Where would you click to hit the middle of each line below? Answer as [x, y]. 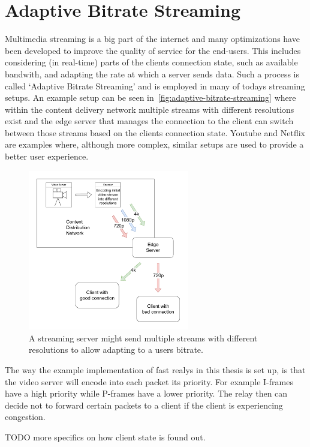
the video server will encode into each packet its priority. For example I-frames [149, 381]
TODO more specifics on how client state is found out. [105, 436]
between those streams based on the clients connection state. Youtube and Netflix [155, 132]
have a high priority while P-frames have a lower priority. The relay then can [146, 393]
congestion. [25, 417]
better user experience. [47, 156]
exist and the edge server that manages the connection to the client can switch [149, 121]
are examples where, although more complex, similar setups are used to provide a [154, 144]
